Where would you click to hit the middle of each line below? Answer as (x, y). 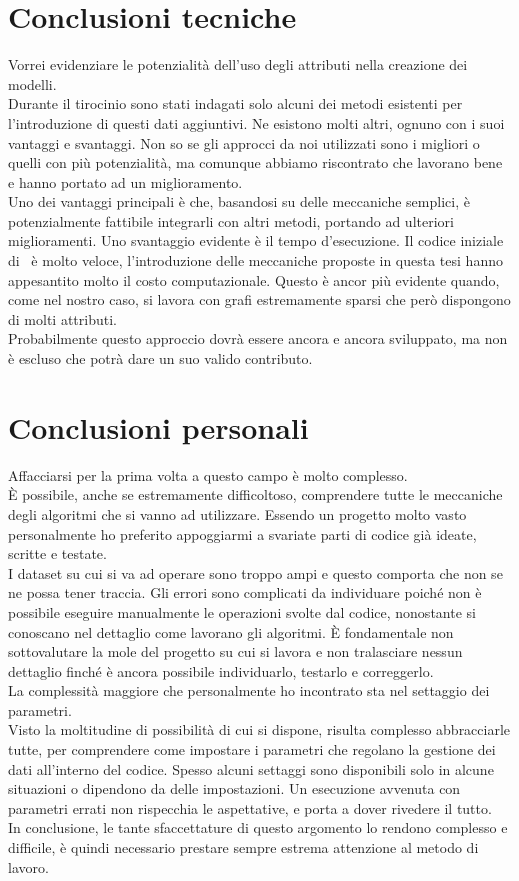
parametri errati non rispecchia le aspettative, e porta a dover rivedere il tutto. (250, 807)
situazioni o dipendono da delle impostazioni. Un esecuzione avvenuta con (234, 788)
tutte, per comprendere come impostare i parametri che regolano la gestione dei (252, 749)
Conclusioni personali (158, 426)
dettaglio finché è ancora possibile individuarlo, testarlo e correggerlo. (221, 670)
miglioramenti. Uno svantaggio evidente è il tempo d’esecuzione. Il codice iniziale (256, 240)
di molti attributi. (62, 318)
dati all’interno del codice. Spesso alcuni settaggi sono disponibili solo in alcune (251, 768)
